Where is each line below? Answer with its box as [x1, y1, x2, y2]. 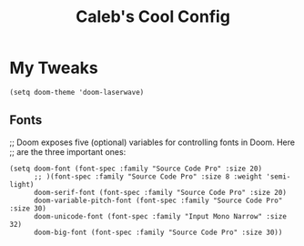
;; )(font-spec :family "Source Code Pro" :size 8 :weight [33, 171, 262, 181]
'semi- [266, 171, 291, 181]
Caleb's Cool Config [76, 6, 230, 27]
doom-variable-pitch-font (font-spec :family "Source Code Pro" [33, 196, 283, 205]
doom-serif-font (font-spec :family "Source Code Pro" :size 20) [33, 188, 287, 197]
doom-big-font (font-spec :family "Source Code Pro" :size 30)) [33, 228, 283, 237]
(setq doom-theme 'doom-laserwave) [9, 87, 145, 97]
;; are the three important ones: [9, 146, 127, 157]
